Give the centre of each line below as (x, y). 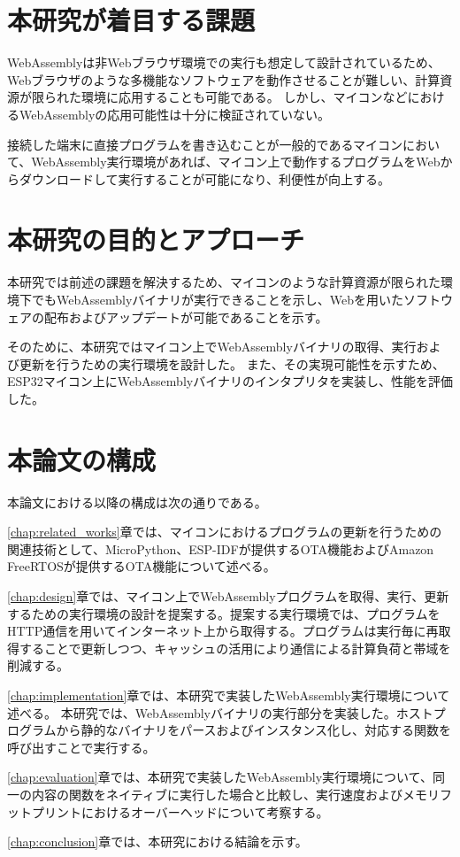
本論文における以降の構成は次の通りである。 (137, 502)
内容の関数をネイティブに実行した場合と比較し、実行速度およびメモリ (235, 794)
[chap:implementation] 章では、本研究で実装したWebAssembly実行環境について (229, 695)
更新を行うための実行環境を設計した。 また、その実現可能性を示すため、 (232, 363)
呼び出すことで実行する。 (81, 747)
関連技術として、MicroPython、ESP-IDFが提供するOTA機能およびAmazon (221, 548)
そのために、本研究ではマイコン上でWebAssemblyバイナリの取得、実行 (212, 347)
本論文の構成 (82, 459)
